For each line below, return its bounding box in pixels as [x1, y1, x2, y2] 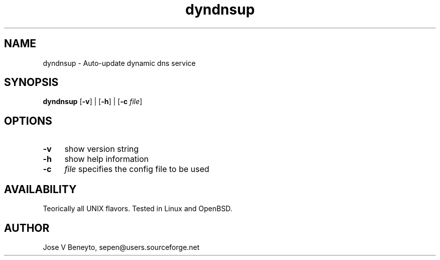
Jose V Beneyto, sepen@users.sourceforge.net [43, 242, 200, 251]
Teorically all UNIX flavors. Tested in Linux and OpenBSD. [43, 204, 233, 213]
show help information [64, 154, 149, 164]
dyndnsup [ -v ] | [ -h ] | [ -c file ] [43, 97, 143, 106]
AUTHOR [4, 221, 50, 234]
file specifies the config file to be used [64, 164, 209, 175]
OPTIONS [4, 114, 52, 127]
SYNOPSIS [4, 76, 59, 89]
